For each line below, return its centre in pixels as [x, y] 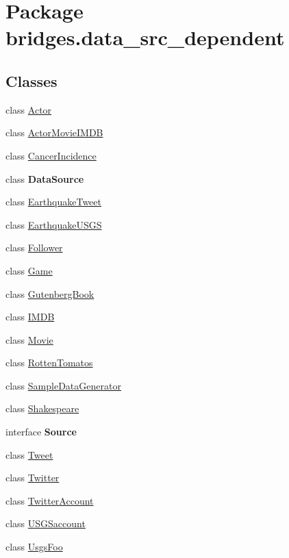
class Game [29, 270]
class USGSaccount [46, 523]
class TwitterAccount [50, 500]
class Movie [29, 339]
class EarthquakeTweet [53, 202]
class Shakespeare [42, 408]
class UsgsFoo [34, 547]
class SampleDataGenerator [63, 385]
